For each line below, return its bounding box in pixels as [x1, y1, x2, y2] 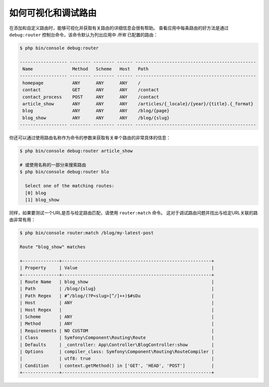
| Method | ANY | [19, 321, 214, 327]
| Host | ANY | [19, 300, 214, 306]
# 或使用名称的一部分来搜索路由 [19, 162, 87, 168]
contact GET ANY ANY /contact [22, 87, 159, 93]
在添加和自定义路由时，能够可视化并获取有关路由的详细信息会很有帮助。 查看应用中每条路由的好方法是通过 [9, 25, 229, 31]
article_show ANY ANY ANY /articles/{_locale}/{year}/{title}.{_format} [22, 101, 254, 107]
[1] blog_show [25, 197, 60, 202]
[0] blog [25, 190, 46, 195]
